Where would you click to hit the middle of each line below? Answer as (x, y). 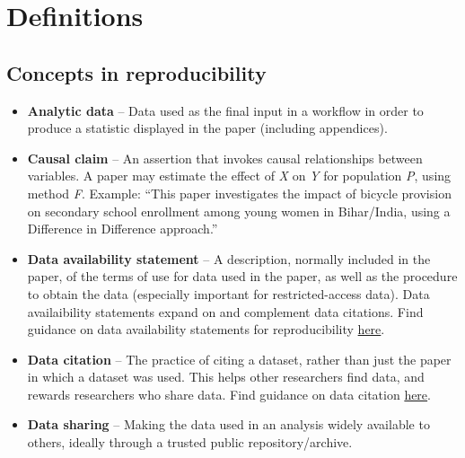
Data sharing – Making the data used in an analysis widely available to (228, 424)
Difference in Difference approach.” (123, 229)
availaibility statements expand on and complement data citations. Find (225, 311)
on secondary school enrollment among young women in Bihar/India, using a (239, 211)
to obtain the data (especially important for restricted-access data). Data (228, 293)
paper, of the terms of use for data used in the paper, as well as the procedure (242, 276)
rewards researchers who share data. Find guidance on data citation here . (229, 394)
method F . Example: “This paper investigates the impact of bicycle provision (239, 193)
